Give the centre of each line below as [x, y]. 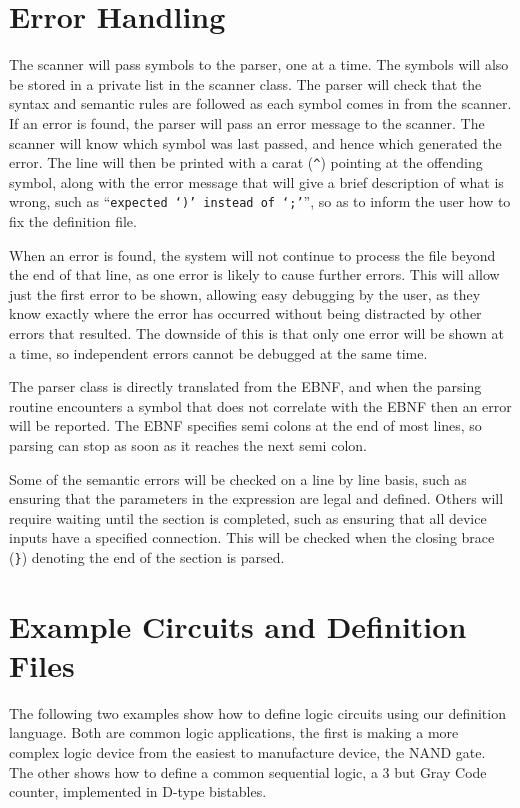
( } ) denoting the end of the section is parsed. [147, 556]
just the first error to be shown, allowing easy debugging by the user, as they [245, 293]
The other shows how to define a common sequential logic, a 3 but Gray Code [248, 771]
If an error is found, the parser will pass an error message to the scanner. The [247, 122]
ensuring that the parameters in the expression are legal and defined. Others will [256, 498]
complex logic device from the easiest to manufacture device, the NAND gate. [247, 752]
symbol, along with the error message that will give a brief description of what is [256, 181]
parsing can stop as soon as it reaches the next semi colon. [188, 444]
